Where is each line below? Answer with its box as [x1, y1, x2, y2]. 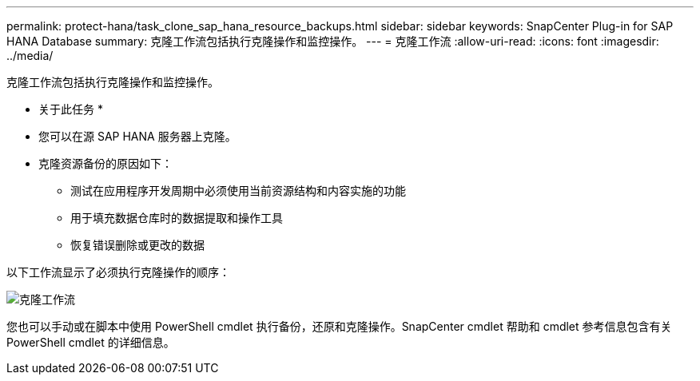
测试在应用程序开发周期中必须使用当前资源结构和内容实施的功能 [70, 184, 406, 197]
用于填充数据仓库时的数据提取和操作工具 [70, 211, 283, 224]
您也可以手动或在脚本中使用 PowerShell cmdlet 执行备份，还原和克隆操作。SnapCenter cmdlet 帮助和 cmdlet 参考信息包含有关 [6, 319, 672, 333]
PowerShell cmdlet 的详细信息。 [6, 335, 175, 349]
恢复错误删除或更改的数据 [70, 238, 205, 252]
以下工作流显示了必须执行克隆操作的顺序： [6, 265, 230, 279]
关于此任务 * [38, 102, 103, 116]
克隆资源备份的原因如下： [38, 157, 173, 170]
